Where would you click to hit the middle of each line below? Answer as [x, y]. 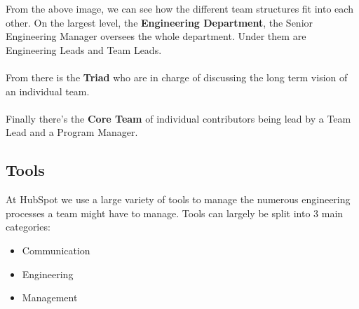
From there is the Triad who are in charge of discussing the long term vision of [177, 77]
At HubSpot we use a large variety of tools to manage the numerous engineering [178, 199]
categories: [28, 227]
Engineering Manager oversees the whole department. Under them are [156, 36]
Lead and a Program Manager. [72, 132]
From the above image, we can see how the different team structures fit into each [179, 8]
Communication [56, 250]
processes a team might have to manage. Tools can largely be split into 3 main [175, 213]
